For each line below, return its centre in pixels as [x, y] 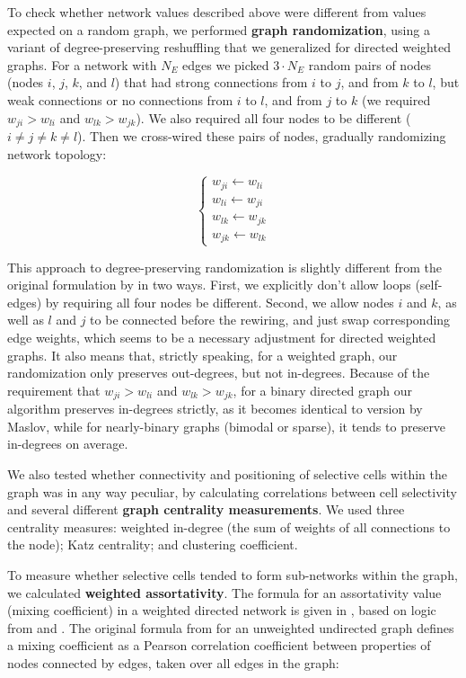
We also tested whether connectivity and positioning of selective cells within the [228, 474]
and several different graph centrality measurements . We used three [206, 509]
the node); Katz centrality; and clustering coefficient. [153, 544]
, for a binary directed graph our [322, 390]
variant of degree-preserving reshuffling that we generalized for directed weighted [229, 47]
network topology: [57, 153]
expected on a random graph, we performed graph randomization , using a [219, 29]
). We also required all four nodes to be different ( [273, 117]
